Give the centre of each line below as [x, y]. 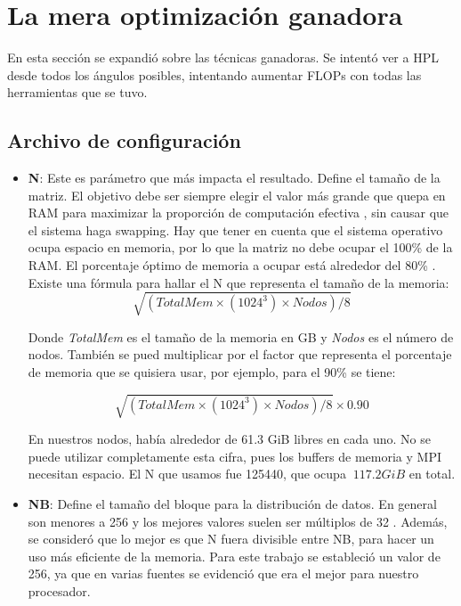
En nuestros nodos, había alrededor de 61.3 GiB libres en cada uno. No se [229, 439]
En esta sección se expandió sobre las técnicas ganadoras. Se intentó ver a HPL [223, 57]
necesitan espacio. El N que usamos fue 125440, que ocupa [187, 474]
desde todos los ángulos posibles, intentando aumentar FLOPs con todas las [214, 74]
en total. [432, 474]
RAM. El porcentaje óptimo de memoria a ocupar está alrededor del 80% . [232, 265]
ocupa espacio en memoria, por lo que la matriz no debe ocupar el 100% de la [240, 247]
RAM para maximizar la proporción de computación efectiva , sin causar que [239, 213]
